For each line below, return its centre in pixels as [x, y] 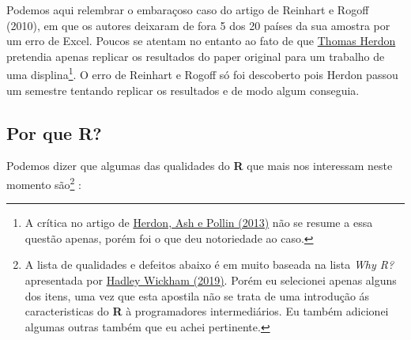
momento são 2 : [44, 183]
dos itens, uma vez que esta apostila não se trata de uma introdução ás [197, 295]
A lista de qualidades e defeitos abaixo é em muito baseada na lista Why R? [209, 264]
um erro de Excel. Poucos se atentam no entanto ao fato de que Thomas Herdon [201, 41]
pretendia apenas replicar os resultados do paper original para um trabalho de [196, 56]
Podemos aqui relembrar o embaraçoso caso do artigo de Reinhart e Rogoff [188, 9]
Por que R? [54, 132]
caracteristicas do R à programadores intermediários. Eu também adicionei [207, 311]
